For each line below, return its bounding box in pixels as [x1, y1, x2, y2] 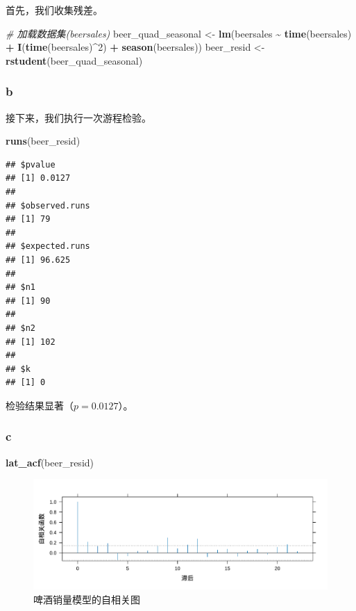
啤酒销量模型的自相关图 [33, 592, 140, 606]
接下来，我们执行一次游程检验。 [6, 110, 151, 124]
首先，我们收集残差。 [6, 3, 103, 17]
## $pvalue [6, 159, 56, 170]
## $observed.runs [6, 200, 90, 211]
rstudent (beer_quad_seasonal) [6, 53, 143, 67]
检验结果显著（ [6, 398, 74, 412]
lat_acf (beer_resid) [6, 455, 94, 469]
